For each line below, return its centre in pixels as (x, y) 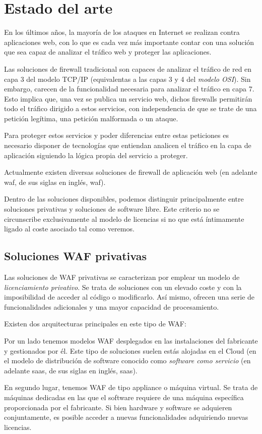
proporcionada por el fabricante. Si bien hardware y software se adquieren (118, 407)
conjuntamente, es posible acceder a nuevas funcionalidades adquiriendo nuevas (126, 417)
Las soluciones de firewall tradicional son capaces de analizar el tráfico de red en (128, 68)
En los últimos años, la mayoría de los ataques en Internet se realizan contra (122, 32)
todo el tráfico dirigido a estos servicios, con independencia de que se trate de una (130, 108)
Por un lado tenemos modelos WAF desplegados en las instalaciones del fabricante (131, 340)
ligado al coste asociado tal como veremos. (69, 229)
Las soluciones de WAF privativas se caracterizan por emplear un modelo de (122, 277)
